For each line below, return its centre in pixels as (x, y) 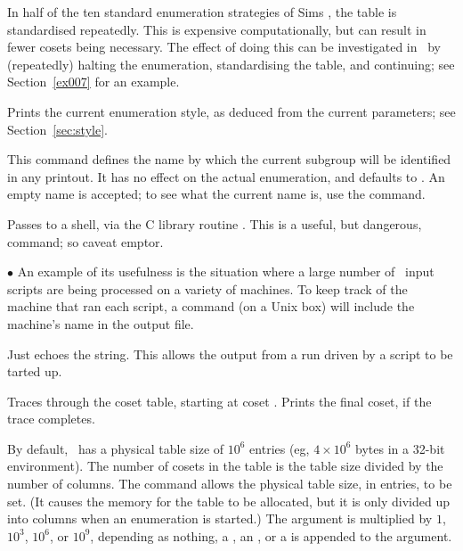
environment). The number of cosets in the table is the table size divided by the (225, 466)
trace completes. (51, 419)
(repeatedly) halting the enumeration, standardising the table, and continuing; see (231, 64)
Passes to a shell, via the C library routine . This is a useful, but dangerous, (215, 223)
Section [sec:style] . (57, 129)
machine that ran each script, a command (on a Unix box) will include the (211, 306)
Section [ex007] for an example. (93, 82)
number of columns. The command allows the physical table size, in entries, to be (230, 484)
